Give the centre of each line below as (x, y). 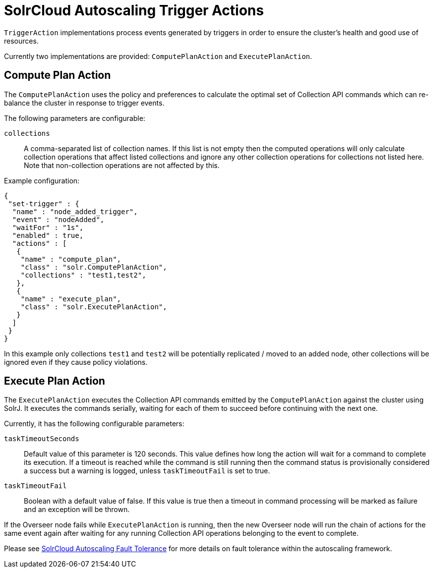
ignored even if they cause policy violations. (76, 362)
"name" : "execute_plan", (71, 299)
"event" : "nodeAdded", (58, 219)
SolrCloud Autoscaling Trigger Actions (134, 10)
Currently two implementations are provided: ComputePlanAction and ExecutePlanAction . (158, 56)
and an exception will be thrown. (77, 510)
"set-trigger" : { (44, 203)
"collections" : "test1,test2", (83, 275)
